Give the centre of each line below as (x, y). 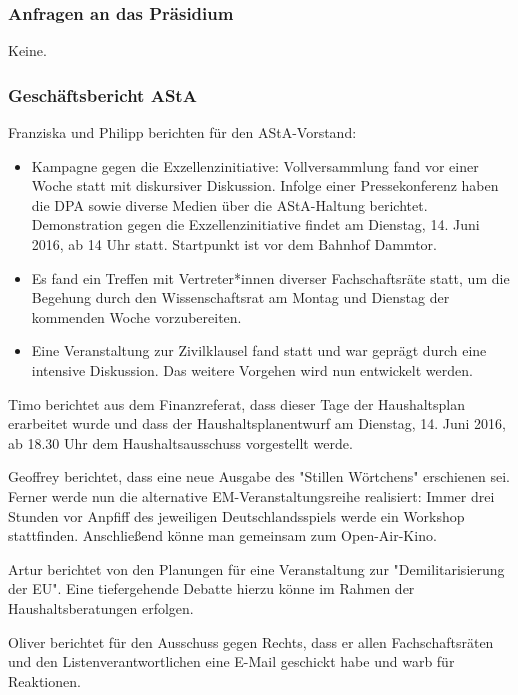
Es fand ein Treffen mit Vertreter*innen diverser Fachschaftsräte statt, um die (270, 277)
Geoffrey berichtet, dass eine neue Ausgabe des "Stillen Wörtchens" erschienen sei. (259, 476)
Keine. (27, 50)
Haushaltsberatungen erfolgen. (101, 607)
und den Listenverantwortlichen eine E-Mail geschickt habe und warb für (231, 661)
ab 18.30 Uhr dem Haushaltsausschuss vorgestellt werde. (180, 442)
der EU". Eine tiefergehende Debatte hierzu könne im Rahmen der (211, 588)
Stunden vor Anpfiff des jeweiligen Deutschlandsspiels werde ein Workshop (236, 515)
